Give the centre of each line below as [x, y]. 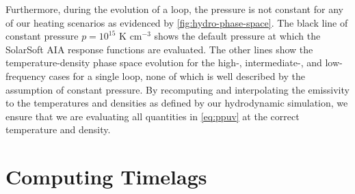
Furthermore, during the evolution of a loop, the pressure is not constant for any [174, 9]
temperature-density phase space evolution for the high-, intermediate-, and [164, 63]
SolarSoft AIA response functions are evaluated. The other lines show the [159, 49]
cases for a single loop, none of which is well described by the [177, 75]
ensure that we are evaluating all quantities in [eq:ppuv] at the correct [153, 116]
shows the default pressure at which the [237, 36]
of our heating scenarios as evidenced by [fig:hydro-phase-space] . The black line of [177, 22]
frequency [26, 75]
